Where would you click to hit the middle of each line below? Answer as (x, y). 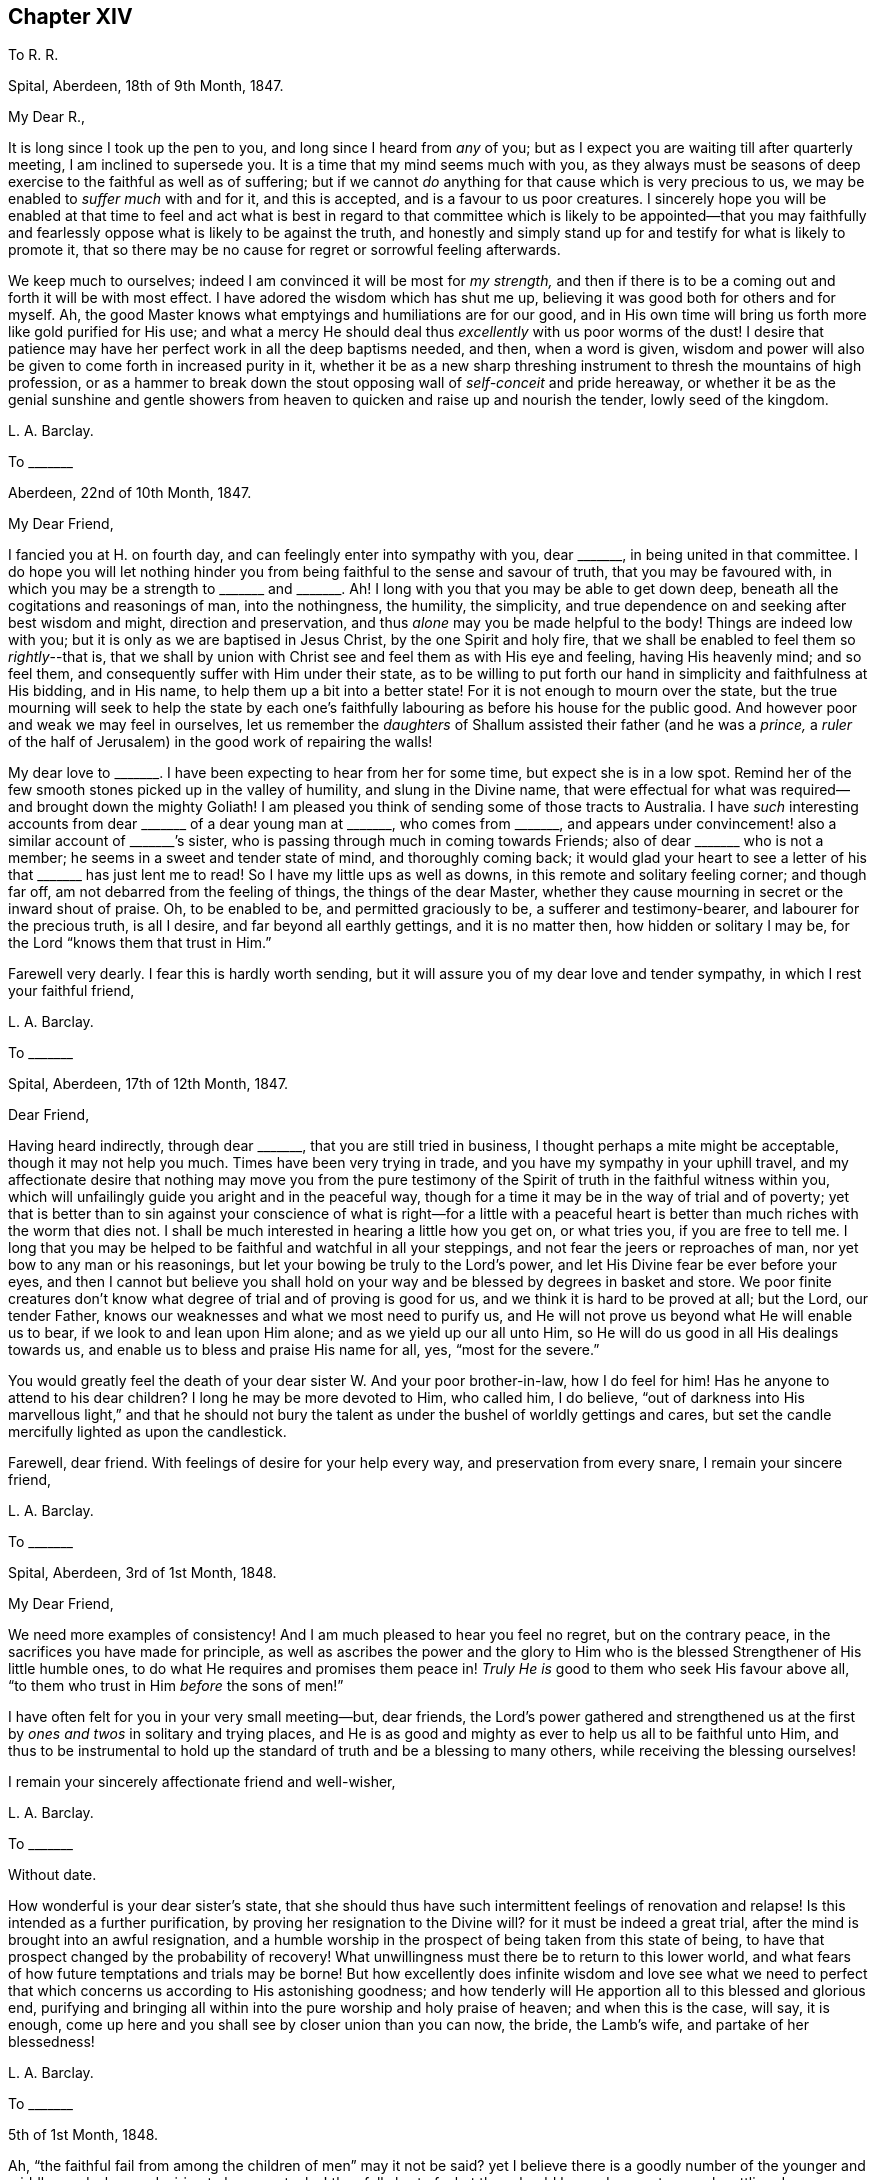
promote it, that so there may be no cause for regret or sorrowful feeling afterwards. (284, 250)
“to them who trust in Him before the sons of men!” (176, 1686)
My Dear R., (47, 117)
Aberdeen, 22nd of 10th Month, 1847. (130, 493)
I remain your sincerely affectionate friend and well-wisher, (202, 1782)
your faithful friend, (71, 991)
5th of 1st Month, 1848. (83, 2135)
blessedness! (51, 2042)
